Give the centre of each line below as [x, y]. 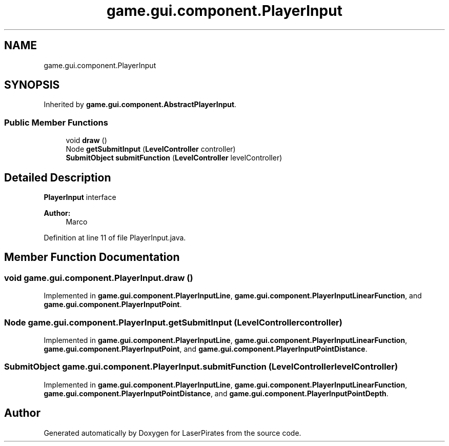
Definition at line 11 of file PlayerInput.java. [115, 238]
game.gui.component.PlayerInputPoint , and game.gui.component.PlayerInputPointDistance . [206, 349]
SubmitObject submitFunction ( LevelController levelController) [174, 158]
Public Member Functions [56, 122]
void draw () [86, 140]
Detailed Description [58, 177]
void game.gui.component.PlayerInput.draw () [99, 278]
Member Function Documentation [92, 257]
